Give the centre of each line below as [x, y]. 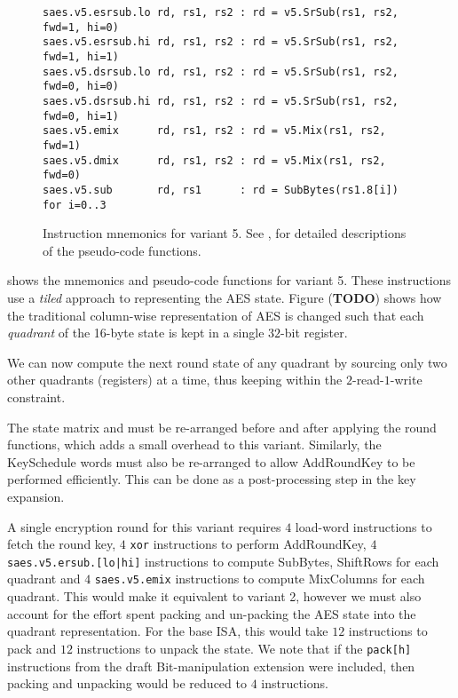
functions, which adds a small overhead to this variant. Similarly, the [194, 444]
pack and [32, 648]
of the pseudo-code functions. [122, 250]
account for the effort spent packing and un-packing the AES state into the [212, 613]
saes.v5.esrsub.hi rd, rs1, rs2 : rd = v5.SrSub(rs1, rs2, [221, 42]
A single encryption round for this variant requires [144, 526]
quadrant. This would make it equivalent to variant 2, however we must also [214, 596]
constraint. [36, 397]
